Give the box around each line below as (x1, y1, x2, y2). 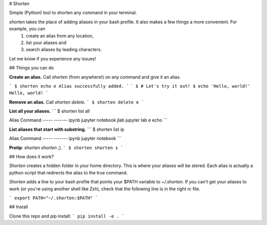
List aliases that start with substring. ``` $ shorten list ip (9, 126, 125, 132)
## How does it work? (9, 154, 54, 160)
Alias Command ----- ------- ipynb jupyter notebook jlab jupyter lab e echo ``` (9, 117, 168, 123)
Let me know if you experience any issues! (9, 56, 96, 61)
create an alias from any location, (26, 33, 94, 39)
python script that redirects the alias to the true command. (9, 169, 128, 175)
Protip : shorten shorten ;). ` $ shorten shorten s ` (9, 144, 124, 151)
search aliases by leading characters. (26, 47, 102, 53)
